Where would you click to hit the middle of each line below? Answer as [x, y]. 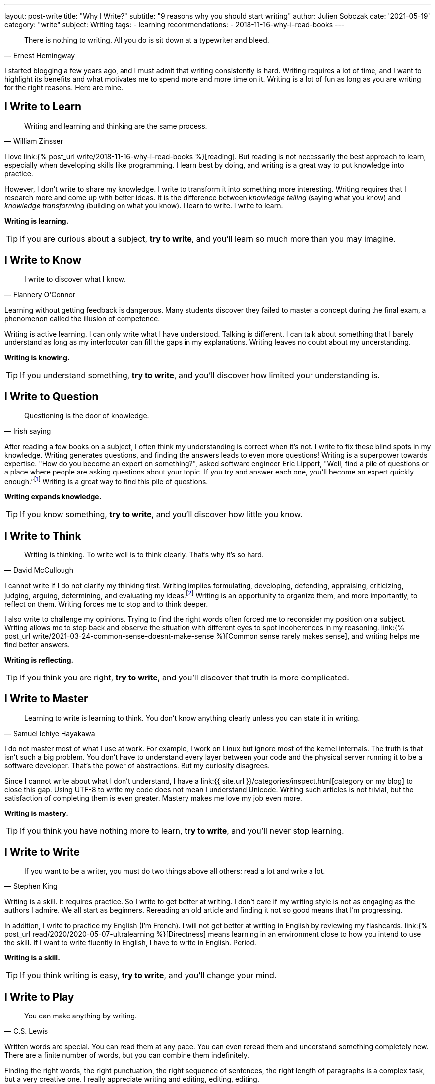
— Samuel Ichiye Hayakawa [50, 733]
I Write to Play [39, 997]
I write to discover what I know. [75, 279]
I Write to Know [43, 260]
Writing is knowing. [37, 357]
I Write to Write [42, 852]
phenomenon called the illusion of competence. [82, 318]
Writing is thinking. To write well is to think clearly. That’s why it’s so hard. [144, 555]
